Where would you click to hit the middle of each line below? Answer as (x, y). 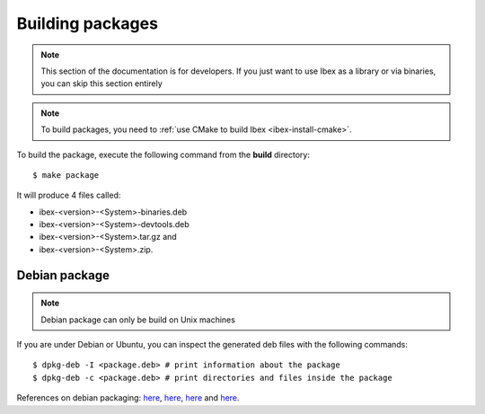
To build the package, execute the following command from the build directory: (163, 154)
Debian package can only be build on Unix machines (138, 320)
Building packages (88, 23)
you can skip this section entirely (102, 84)
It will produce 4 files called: (69, 195)
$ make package (66, 175)
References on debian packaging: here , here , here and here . (128, 398)
